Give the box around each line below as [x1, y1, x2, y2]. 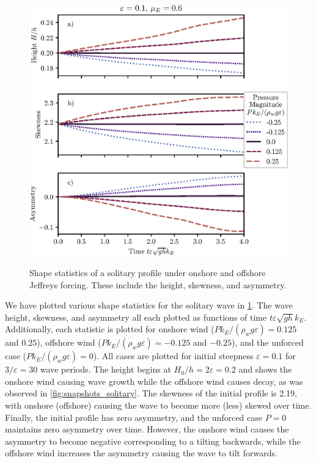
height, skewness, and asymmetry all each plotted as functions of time [5, 310, 267, 323]
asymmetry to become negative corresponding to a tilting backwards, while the [5, 434, 301, 447]
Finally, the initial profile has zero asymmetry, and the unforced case [5, 410, 262, 423]
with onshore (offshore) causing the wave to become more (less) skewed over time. [5, 399, 312, 412]
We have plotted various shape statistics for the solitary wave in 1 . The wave [5, 299, 293, 312]
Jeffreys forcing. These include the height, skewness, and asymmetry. [29, 278, 287, 291]
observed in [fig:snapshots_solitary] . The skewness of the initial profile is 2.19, [5, 387, 298, 399]
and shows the [238, 363, 292, 376]
